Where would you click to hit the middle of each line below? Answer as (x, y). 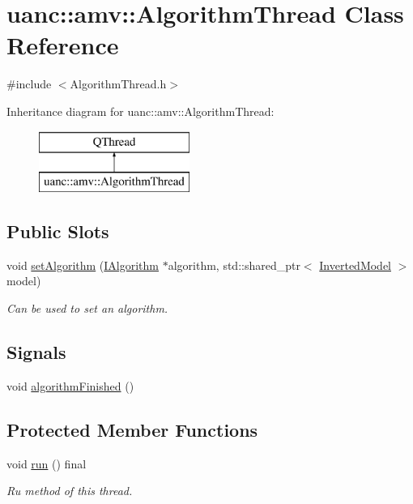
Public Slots (58, 231)
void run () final (47, 463)
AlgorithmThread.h (118, 84)
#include (29, 84)
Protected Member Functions (132, 429)
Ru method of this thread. (70, 491)
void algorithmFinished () (70, 385)
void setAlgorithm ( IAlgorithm (83, 265)
